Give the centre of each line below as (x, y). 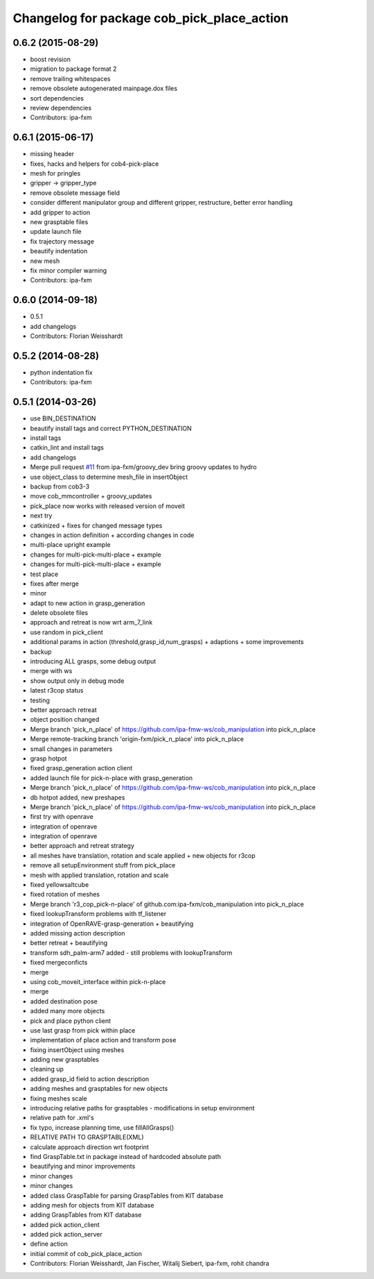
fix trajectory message (62, 241)
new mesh (45, 261)
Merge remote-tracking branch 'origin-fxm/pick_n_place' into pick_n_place (137, 739)
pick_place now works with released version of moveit (107, 506)
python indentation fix (61, 372)
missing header (52, 154)
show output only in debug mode (77, 681)
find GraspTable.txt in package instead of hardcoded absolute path (126, 1156)
